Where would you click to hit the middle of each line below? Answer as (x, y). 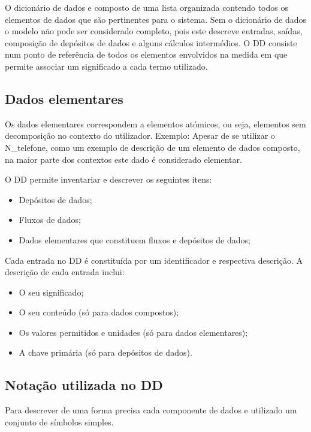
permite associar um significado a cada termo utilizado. (106, 66)
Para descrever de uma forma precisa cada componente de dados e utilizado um (151, 410)
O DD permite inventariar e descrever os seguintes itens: (108, 179)
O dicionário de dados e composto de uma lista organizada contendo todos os (147, 7)
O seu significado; (51, 292)
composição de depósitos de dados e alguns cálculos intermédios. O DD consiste (151, 42)
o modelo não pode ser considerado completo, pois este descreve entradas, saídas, (154, 31)
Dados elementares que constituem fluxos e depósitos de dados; (135, 239)
